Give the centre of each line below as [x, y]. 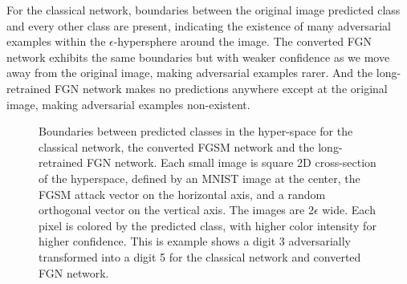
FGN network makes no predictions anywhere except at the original [221, 88]
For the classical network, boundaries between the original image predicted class [203, 10]
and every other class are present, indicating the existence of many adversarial [199, 25]
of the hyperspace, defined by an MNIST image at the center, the [199, 178]
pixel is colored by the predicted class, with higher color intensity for [208, 225]
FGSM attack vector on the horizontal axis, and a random [182, 194]
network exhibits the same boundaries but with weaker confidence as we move [198, 57]
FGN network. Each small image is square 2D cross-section [231, 162]
